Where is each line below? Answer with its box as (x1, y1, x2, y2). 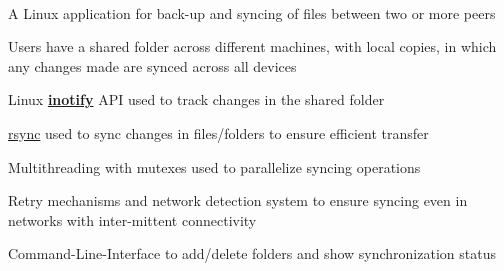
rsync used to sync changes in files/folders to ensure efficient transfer (8, 122, 429, 143)
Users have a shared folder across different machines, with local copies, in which (8, 36, 497, 57)
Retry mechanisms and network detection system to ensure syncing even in (8, 190, 468, 211)
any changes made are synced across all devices (8, 55, 297, 76)
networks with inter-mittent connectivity (8, 209, 257, 230)
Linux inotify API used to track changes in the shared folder (8, 89, 385, 110)
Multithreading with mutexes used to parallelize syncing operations (8, 156, 421, 177)
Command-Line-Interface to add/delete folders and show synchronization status (8, 243, 496, 264)
